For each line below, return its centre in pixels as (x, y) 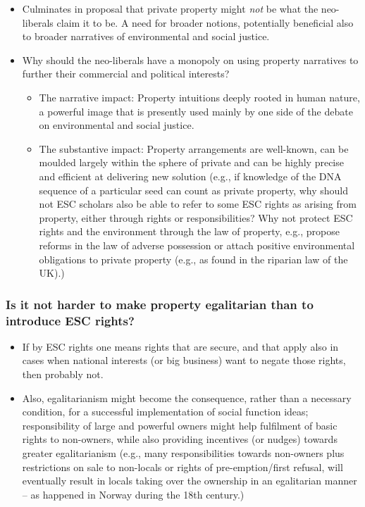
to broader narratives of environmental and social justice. (146, 36)
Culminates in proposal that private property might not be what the (170, 8)
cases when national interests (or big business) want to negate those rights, (184, 360)
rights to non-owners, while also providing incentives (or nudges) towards (180, 439)
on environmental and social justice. (117, 125)
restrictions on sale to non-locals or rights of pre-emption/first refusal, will (182, 467)
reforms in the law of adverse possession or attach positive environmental (197, 245)
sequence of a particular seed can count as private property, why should (193, 190)
